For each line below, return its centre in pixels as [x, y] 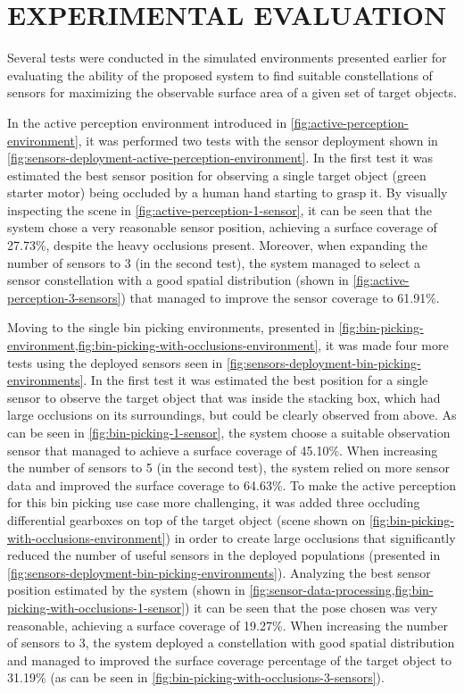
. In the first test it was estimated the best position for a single [256, 380]
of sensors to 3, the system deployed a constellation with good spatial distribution [231, 643]
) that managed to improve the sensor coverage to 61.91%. [280, 297]
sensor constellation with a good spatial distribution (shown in [178, 280]
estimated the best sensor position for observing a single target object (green [217, 175]
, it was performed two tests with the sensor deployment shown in [258, 140]
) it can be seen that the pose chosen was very [311, 607]
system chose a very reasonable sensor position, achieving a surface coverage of [222, 227]
